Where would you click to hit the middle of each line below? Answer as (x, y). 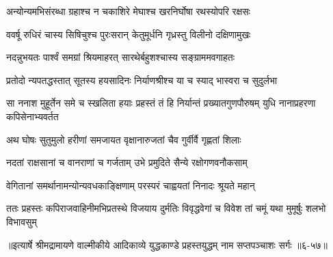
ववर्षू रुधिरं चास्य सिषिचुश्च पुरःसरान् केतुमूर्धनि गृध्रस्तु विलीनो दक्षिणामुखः (129, 34)
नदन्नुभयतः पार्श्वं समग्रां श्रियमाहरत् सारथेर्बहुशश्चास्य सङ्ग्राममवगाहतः (121, 57)
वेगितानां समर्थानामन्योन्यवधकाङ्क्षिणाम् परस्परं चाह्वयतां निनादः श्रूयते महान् (131, 185)
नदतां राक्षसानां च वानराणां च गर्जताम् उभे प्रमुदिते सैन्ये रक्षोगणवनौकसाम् (127, 162)
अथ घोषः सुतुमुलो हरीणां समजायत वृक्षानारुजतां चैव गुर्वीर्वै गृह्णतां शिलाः (124, 139)
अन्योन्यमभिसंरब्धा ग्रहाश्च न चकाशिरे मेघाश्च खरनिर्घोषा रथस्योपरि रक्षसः (128, 11)
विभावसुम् (22, 221)
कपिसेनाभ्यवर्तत (32, 116)
